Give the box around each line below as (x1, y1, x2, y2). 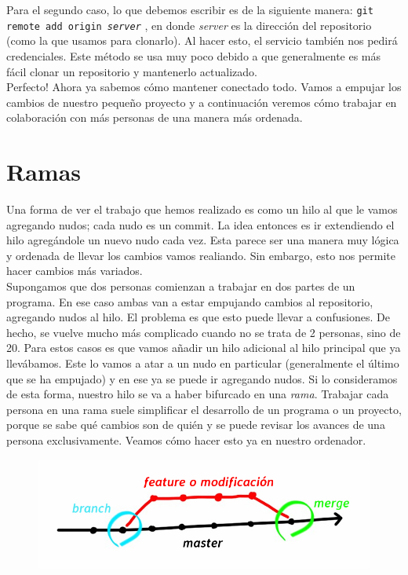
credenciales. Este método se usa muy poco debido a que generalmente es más (6, 47, 381, 64)
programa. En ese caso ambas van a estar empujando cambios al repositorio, (6, 293, 373, 309)
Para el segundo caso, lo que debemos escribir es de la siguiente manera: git (6, 2, 373, 17)
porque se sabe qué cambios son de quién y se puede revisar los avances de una (6, 416, 385, 433)
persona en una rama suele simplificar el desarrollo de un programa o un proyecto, (6, 401, 402, 417)
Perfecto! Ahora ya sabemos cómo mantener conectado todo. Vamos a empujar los (6, 79, 402, 95)
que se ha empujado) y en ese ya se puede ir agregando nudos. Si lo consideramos (6, 370, 398, 386)
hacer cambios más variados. (6, 262, 143, 279)
